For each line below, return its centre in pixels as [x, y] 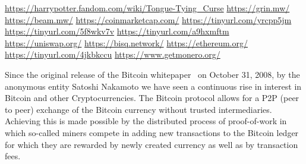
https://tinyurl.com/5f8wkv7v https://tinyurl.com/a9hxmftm [117, 31]
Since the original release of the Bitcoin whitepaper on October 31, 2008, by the [152, 74]
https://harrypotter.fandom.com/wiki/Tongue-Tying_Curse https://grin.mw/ [147, 8]
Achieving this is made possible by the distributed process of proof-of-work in [146, 121]
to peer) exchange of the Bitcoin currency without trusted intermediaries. [138, 109]
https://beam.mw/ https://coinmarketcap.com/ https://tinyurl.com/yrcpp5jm [148, 19]
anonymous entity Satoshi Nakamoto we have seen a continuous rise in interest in [153, 86]
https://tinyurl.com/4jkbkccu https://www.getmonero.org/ [113, 54]
